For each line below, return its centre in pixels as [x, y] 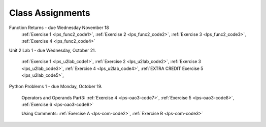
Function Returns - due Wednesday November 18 [59, 28]
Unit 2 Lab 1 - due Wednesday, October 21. [52, 50]
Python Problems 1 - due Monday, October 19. [56, 87]
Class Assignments [50, 13]
